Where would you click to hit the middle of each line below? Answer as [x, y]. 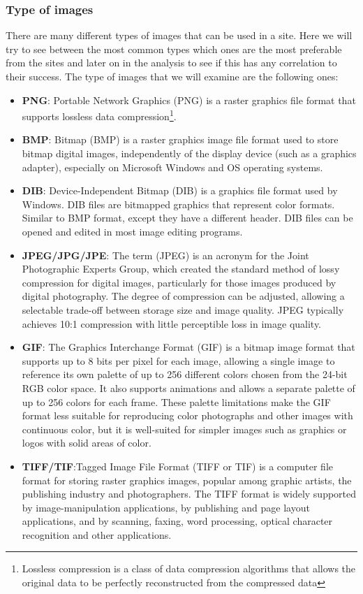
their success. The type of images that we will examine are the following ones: [172, 76]
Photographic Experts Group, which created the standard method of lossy [181, 269]
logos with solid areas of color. [87, 443]
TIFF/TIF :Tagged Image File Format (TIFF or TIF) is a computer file [178, 466]
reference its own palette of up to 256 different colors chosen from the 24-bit [185, 374]
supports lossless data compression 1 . [99, 115]
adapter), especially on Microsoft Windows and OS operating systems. [172, 167]
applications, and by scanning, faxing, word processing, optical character [177, 521]
